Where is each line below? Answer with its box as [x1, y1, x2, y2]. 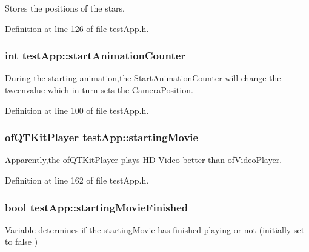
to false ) [5, 235, 38, 248]
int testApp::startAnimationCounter [5, 48, 186, 63]
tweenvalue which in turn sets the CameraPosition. [5, 84, 193, 96]
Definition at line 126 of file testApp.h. [5, 22, 149, 35]
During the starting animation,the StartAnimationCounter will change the [5, 71, 281, 84]
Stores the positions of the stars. [5, 2, 125, 14]
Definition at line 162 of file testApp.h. [5, 174, 149, 186]
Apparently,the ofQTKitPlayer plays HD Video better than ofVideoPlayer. [5, 153, 282, 166]
